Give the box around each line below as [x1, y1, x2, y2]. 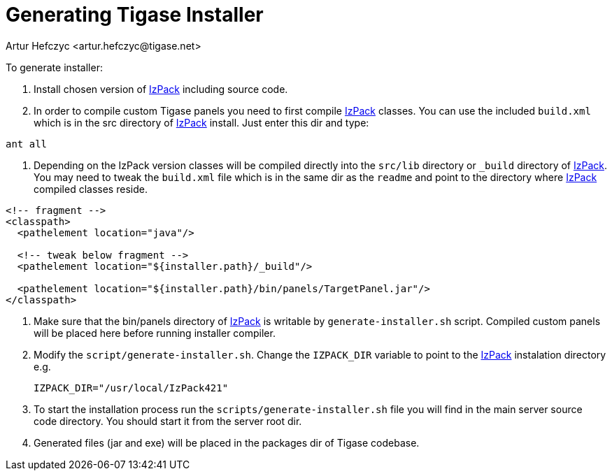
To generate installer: [6, 61, 103, 73]
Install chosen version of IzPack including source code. [34, 82, 288, 95]
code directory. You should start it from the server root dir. [34, 414, 302, 427]
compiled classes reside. [34, 182, 148, 195]
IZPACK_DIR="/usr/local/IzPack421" [34, 382, 229, 394]
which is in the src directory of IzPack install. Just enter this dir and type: [34, 116, 369, 129]
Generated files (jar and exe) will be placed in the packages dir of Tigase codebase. [34, 436, 420, 449]
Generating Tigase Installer [6, 3, 264, 27]
